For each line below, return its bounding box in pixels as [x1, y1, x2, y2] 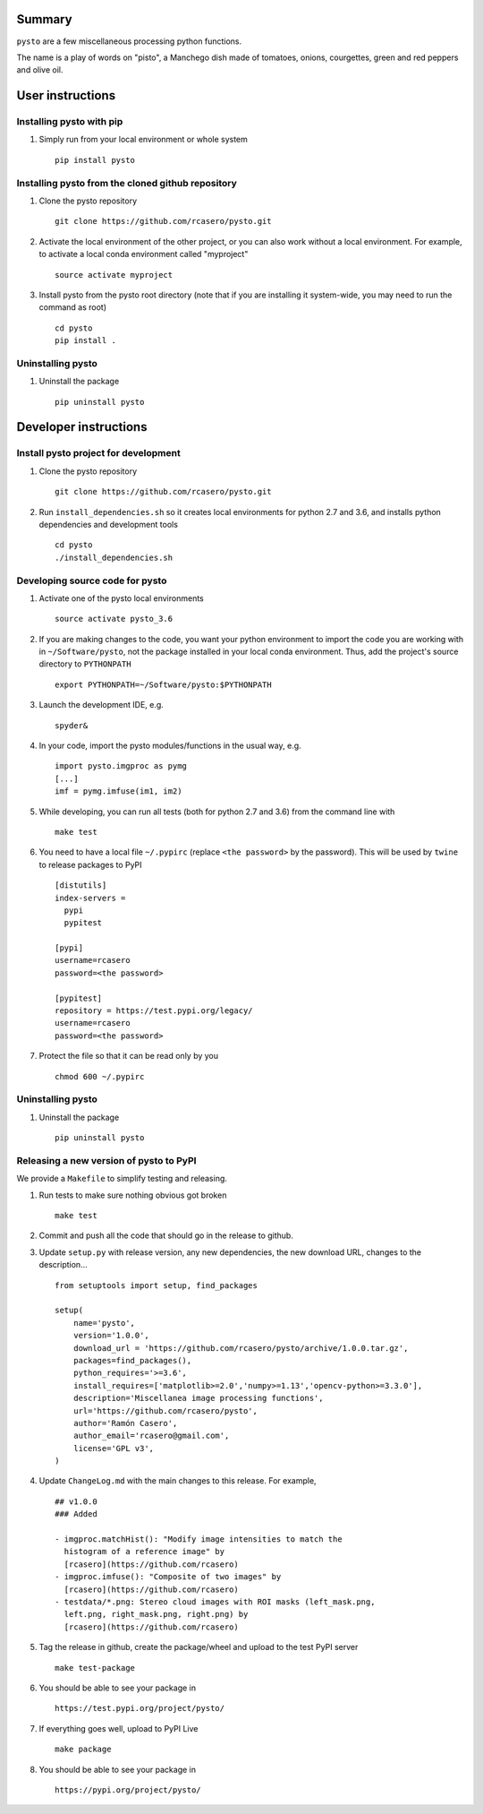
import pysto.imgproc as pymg [55, 761, 188, 771]
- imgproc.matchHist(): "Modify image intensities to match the [55, 1535, 343, 1544]
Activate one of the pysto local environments [38, 592, 205, 604]
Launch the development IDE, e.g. [38, 700, 165, 710]
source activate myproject [55, 270, 174, 279]
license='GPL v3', [72, 1443, 155, 1453]
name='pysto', [72, 1318, 136, 1328]
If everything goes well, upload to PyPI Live [38, 1723, 199, 1733]
